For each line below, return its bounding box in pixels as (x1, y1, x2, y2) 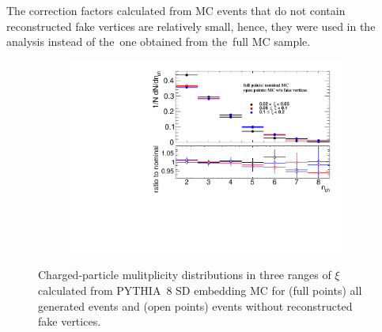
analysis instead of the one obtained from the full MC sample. (6, 33, 311, 50)
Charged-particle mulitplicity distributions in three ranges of (38, 266, 331, 283)
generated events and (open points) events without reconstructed (38, 297, 353, 314)
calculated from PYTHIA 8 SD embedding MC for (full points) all (38, 282, 362, 299)
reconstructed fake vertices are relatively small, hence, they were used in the (6, 17, 376, 34)
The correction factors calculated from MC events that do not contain (6, 2, 346, 18)
